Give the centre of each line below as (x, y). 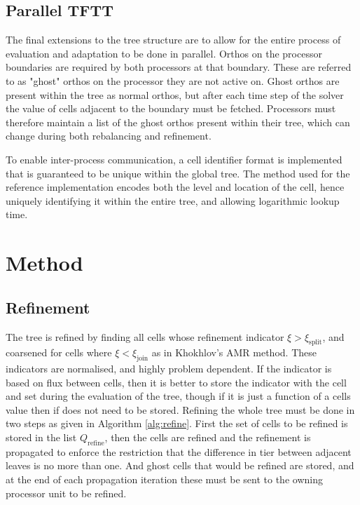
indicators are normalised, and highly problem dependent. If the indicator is (169, 369)
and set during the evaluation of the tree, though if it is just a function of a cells (178, 396)
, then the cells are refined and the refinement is (208, 437)
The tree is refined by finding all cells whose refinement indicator (145, 336)
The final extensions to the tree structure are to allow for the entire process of (173, 40)
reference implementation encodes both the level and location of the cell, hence (175, 187)
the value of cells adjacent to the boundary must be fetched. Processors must (171, 108)
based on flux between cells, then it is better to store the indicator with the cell (176, 382)
